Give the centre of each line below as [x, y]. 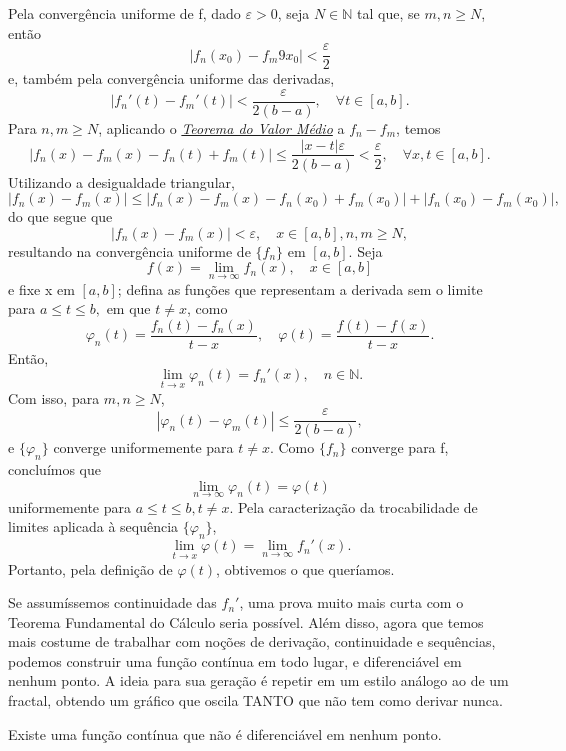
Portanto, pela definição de [90, 568]
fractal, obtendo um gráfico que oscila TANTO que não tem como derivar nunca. [255, 700]
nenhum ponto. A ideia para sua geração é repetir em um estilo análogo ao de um [258, 680]
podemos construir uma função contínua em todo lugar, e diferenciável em [235, 660]
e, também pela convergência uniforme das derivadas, [171, 78]
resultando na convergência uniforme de [129, 250]
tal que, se [388, 13]
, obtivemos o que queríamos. [305, 568]
